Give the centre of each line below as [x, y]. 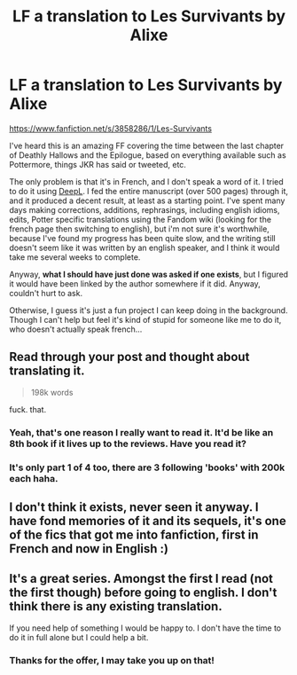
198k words [52, 392]
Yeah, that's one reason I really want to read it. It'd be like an [141, 432]
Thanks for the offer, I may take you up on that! [112, 660]
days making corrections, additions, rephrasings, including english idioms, [145, 209]
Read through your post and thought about [129, 357]
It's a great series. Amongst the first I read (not [141, 579]
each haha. [34, 478]
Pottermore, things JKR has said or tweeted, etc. [98, 164]
